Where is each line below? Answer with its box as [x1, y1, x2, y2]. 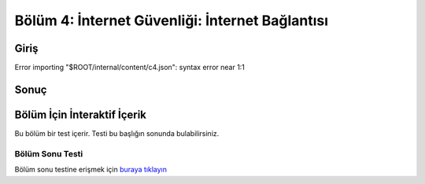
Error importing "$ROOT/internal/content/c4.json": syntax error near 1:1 [14, 63, 246, 72]
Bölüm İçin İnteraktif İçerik [14, 108, 147, 121]
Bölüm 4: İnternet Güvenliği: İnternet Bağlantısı [14, 12, 329, 29]
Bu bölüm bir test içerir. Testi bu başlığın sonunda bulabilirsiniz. [14, 128, 220, 138]
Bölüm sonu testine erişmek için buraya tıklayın [14, 165, 168, 175]
